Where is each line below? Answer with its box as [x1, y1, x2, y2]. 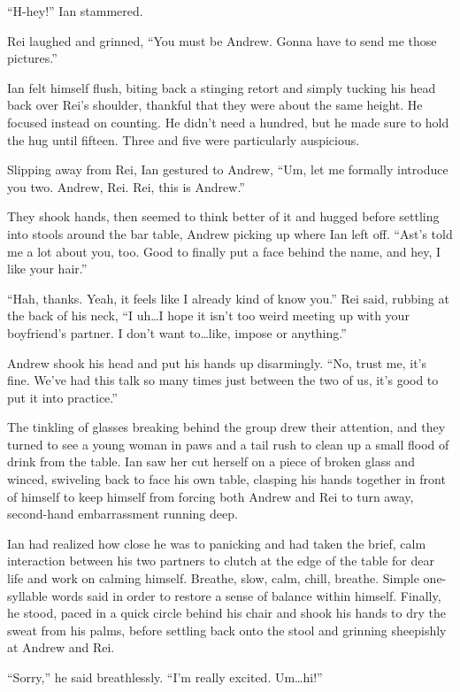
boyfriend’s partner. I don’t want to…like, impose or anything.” [7, 323, 347, 342]
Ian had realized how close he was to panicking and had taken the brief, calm [7, 534, 426, 552]
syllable [7, 586, 48, 604]
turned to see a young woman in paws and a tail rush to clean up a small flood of [7, 434, 449, 453]
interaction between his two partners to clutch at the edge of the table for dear [7, 551, 434, 570]
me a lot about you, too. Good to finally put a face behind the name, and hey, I [7, 242, 441, 260]
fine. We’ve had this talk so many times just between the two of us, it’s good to [7, 371, 439, 389]
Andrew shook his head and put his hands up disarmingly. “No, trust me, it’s [7, 353, 426, 372]
